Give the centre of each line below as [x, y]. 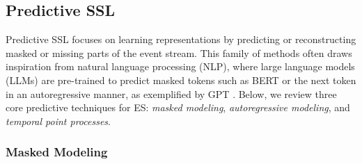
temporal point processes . [58, 121]
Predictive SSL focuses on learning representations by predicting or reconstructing [181, 39]
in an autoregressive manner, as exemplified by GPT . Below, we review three [171, 93]
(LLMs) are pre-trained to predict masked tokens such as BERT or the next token [181, 80]
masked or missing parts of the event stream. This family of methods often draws [179, 52]
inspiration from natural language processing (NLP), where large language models [180, 66]
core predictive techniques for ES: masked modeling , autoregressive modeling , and [178, 107]
